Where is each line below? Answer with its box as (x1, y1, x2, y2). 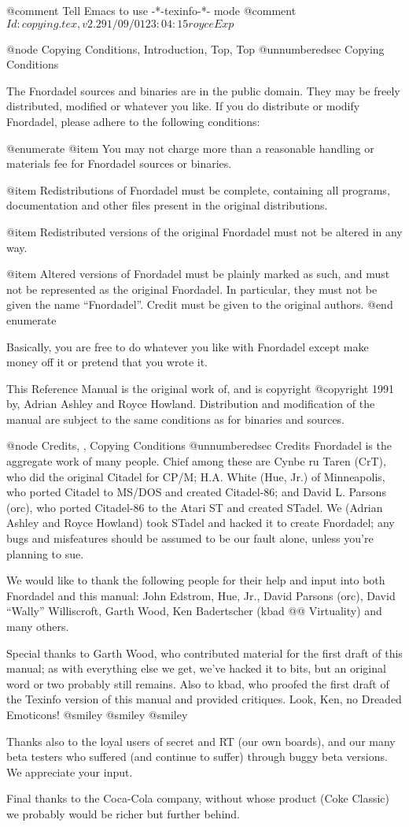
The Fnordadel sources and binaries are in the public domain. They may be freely (6, 82, 400, 98)
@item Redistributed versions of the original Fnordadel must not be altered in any (6, 223, 403, 239)
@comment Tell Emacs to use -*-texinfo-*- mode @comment (6, 2, 297, 18)
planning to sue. (6, 545, 84, 562)
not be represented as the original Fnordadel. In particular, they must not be (6, 280, 378, 297)
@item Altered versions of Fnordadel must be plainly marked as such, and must (6, 265, 390, 282)
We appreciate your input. (6, 763, 133, 780)
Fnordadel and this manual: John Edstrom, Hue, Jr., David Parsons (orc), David (6, 587, 396, 603)
